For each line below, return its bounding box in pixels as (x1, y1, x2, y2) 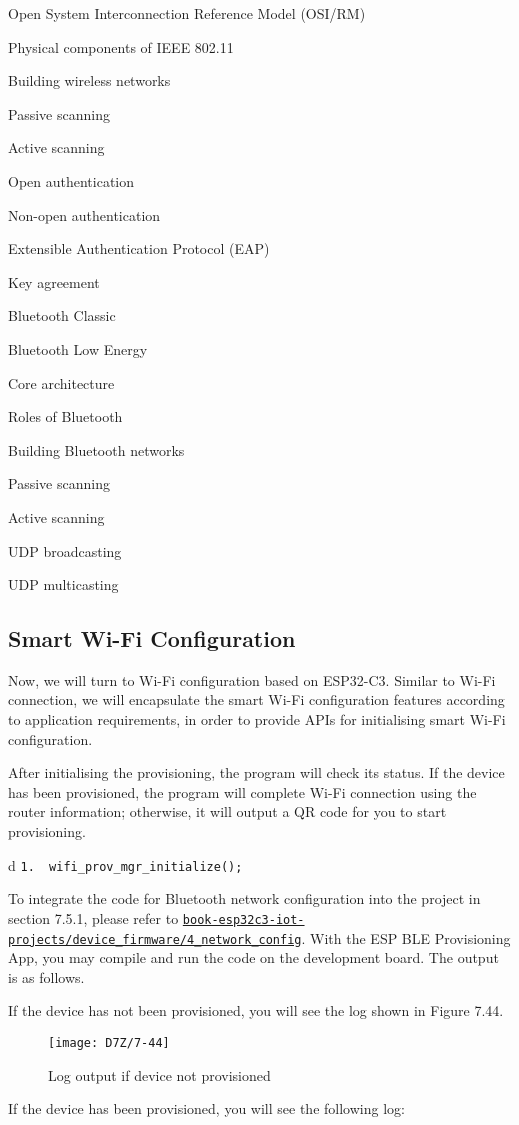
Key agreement (8, 271, 100, 292)
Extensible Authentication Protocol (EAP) (8, 238, 270, 259)
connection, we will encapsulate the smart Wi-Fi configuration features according (8, 689, 505, 710)
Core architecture (8, 372, 115, 393)
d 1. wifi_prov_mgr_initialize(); (8, 854, 243, 875)
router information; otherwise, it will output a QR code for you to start (8, 801, 447, 822)
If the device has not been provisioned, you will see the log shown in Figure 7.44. (8, 1000, 504, 1021)
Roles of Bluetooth (8, 406, 123, 427)
